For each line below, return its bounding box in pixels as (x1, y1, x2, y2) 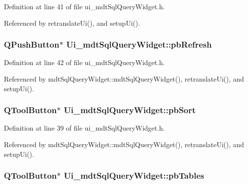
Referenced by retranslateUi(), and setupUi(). (4, 17, 140, 28)
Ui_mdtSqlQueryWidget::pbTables (63, 169, 205, 182)
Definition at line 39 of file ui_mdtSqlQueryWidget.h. (4, 123, 165, 133)
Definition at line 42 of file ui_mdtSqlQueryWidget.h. (4, 57, 165, 67)
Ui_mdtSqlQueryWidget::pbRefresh (66, 38, 212, 50)
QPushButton (4, 38, 59, 50)
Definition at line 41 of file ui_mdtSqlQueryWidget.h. (4, 1, 165, 11)
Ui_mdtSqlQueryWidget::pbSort (63, 104, 196, 116)
